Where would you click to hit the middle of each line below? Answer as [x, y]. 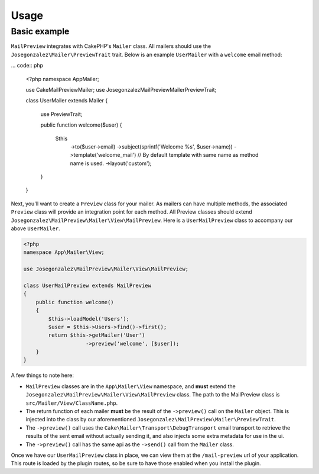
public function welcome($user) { [81, 125]
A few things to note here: [42, 375]
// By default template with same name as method [198, 155]
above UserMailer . [35, 228]
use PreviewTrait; [61, 114]
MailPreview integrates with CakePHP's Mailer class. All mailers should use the [111, 46]
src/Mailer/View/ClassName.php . [72, 403]
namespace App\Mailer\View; [64, 252]
